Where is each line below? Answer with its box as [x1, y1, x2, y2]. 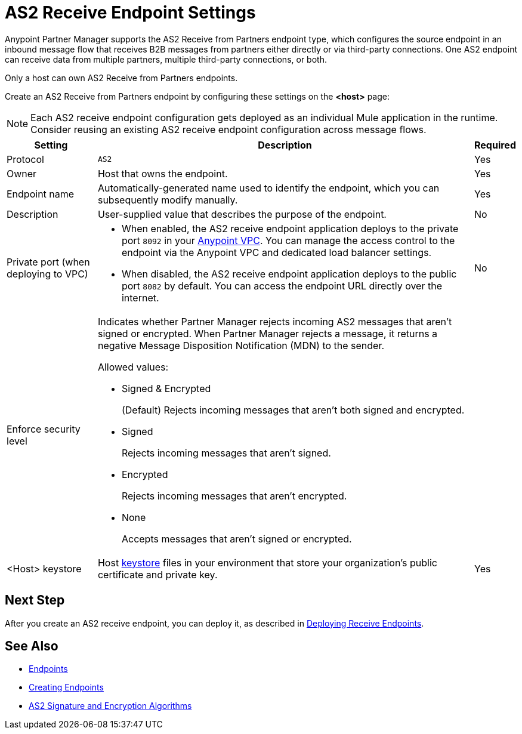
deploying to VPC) [7, 267, 88, 280]
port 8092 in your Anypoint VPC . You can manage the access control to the [121, 234, 455, 246]
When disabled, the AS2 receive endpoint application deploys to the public [121, 267, 457, 280]
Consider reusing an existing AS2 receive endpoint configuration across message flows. [30, 123, 427, 135]
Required [474, 138, 516, 151]
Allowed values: [97, 360, 169, 373]
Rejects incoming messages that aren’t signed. [121, 446, 331, 459]
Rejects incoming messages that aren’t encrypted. [121, 489, 347, 502]
